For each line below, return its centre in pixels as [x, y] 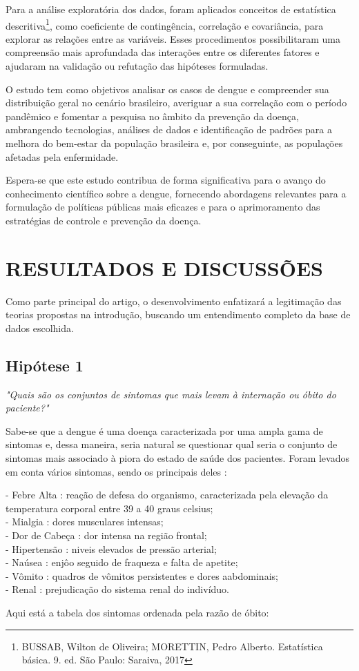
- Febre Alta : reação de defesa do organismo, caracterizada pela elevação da [167, 495]
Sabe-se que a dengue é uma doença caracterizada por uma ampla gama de [164, 430]
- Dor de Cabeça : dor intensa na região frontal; [106, 535]
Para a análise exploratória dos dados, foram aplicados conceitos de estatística [171, 9]
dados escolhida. [40, 328]
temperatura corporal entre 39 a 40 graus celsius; [109, 508]
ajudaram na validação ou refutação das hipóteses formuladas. [137, 66]
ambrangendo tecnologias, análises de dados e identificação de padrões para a [169, 129]
